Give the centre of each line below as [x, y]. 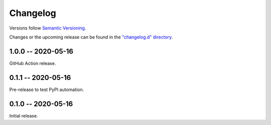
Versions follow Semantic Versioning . [48, 28]
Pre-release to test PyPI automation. [47, 89]
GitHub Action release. [33, 63]
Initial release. [24, 115]
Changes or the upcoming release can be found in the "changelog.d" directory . [91, 37]
